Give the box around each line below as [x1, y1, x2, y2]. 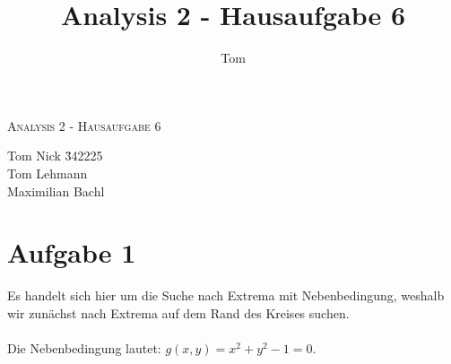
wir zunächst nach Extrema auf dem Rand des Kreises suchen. [7, 303, 350, 322]
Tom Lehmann [7, 163, 88, 182]
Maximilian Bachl [7, 181, 105, 200]
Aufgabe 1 [7, 234, 136, 271]
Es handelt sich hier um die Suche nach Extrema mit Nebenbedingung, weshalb [7, 286, 445, 305]
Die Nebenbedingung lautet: [7, 339, 161, 357]
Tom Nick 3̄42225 [7, 146, 103, 165]
